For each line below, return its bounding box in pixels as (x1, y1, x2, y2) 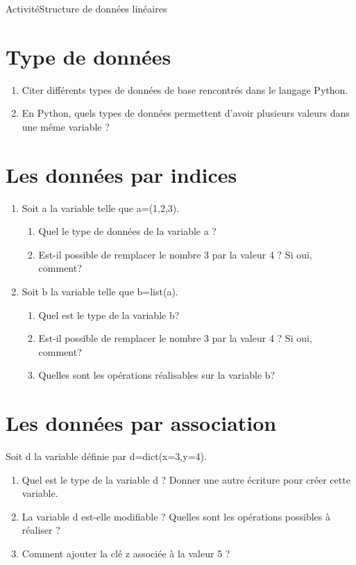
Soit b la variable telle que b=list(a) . (22, 284, 178, 298)
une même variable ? (22, 119, 110, 133)
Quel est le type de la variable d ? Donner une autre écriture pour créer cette (22, 472, 350, 486)
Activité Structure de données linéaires (6, 1, 167, 15)
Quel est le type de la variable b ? (38, 307, 180, 322)
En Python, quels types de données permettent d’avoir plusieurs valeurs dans (22, 106, 350, 120)
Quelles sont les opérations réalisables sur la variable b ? (38, 368, 276, 382)
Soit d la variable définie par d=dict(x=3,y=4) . (6, 449, 207, 464)
